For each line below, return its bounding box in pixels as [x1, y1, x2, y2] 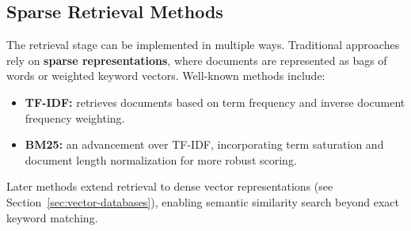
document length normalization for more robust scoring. [25, 151, 297, 168]
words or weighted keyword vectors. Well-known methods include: [6, 67, 325, 84]
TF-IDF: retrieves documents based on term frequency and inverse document [25, 93, 405, 110]
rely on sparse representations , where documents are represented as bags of [6, 51, 387, 68]
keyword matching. [6, 209, 98, 225]
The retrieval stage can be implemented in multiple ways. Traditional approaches [6, 36, 400, 53]
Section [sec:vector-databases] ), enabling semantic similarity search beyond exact [6, 193, 400, 210]
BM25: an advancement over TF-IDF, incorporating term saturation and [25, 136, 384, 153]
